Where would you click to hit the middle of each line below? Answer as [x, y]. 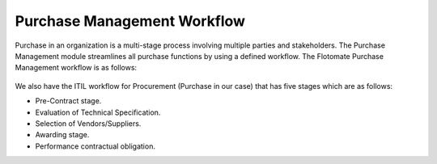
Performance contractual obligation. [95, 146]
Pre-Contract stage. [68, 101]
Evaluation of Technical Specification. [98, 112]
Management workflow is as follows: [76, 68]
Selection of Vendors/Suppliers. [88, 123]
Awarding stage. [62, 135]
